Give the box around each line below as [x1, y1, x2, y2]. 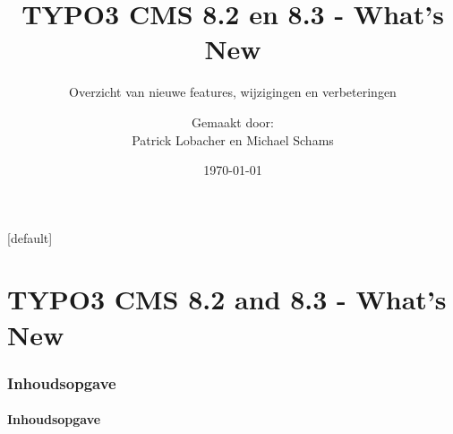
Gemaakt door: [192, 112, 274, 131]
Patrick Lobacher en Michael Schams [132, 130, 334, 149]
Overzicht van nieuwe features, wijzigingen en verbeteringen [69, 82, 397, 101]
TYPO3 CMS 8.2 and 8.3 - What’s [7, 281, 447, 317]
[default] [7, 228, 53, 247]
